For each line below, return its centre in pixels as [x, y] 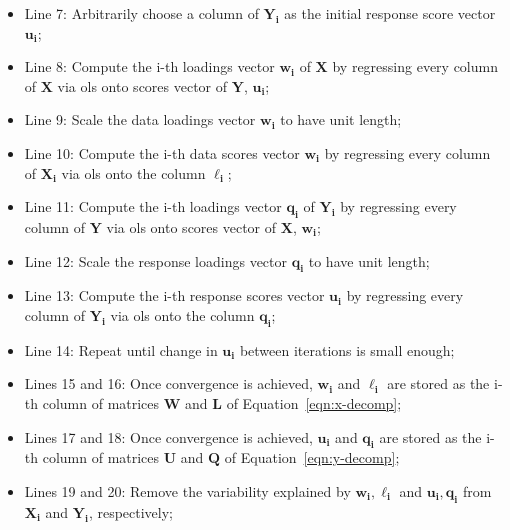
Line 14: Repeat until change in [121, 349]
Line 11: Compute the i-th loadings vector [153, 206]
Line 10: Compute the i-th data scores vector [162, 152]
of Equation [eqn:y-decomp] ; [312, 457]
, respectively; [131, 511]
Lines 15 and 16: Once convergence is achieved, [168, 383]
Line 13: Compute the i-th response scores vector [174, 295]
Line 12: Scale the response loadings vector [156, 260]
